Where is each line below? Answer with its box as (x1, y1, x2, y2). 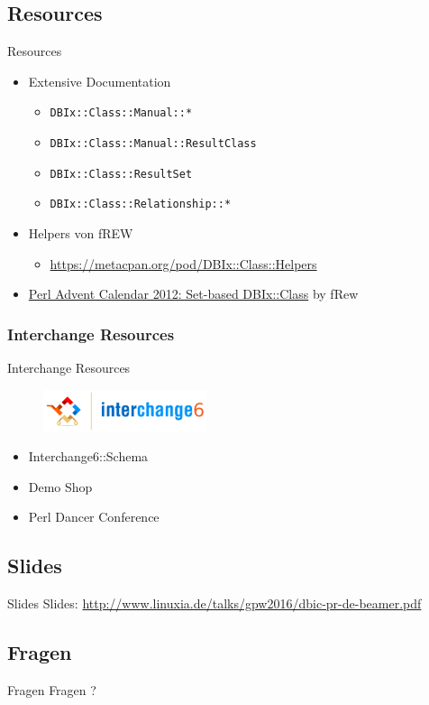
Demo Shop (28, 477, 93, 496)
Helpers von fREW (28, 224, 133, 243)
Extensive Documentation (28, 71, 171, 90)
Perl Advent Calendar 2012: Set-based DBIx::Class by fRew (28, 284, 359, 303)
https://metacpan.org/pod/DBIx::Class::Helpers (50, 254, 317, 273)
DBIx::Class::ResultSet (50, 167, 193, 181)
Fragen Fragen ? (7, 680, 96, 699)
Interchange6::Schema (28, 447, 149, 466)
